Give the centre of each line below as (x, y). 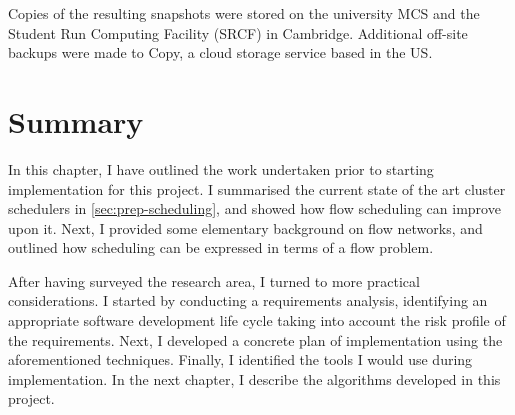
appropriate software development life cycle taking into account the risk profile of (257, 320)
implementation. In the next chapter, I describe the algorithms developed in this (254, 378)
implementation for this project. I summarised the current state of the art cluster (257, 188)
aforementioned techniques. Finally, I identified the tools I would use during (240, 359)
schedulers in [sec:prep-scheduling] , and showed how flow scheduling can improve (254, 208)
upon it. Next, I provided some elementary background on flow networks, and (245, 227)
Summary (76, 120)
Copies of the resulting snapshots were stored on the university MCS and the (244, 13)
